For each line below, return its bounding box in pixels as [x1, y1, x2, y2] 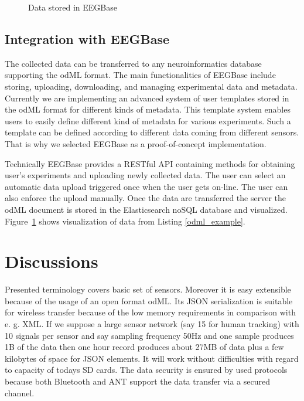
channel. [5, 386, 35, 399]
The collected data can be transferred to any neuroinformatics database [5, 57, 262, 69]
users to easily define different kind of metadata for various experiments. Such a [5, 114, 291, 127]
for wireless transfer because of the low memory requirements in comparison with [5, 306, 296, 318]
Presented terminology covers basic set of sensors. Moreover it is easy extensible [5, 283, 291, 295]
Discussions [5, 249, 98, 273]
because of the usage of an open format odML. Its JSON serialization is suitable [5, 294, 293, 307]
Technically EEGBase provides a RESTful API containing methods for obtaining [5, 157, 295, 169]
